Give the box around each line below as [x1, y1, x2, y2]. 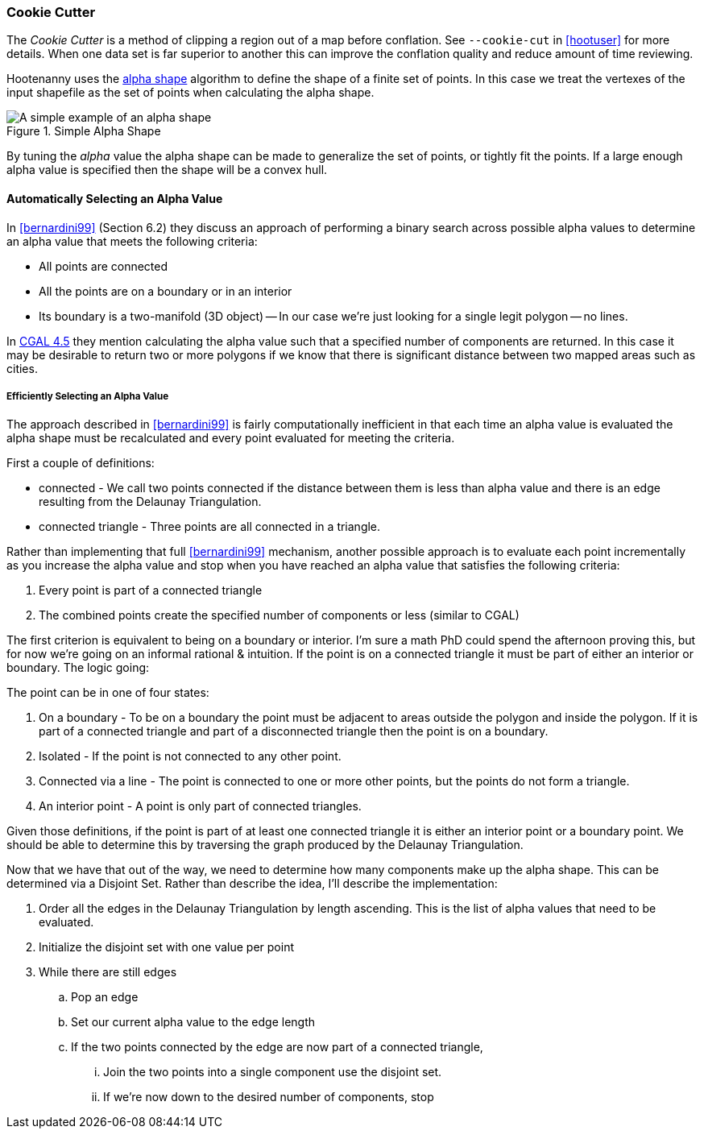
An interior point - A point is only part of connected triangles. [39, 799, 362, 814]
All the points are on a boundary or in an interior [39, 284, 292, 298]
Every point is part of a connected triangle [39, 583, 263, 598]
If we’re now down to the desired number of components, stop [103, 1090, 434, 1104]
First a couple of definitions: [6, 456, 155, 470]
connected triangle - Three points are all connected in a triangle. [39, 520, 381, 534]
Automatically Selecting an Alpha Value [6, 191, 223, 205]
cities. [6, 361, 38, 375]
